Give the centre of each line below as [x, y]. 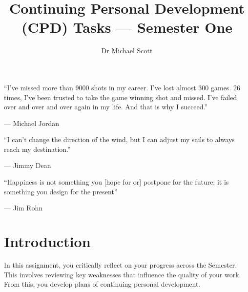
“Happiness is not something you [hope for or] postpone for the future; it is [116, 182]
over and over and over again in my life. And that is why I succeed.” [106, 107]
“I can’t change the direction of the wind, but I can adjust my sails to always [119, 139]
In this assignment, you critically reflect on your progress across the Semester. [121, 264]
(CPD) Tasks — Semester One [127, 27]
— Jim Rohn [23, 208]
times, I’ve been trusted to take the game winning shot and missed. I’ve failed [121, 97]
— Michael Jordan [32, 123]
